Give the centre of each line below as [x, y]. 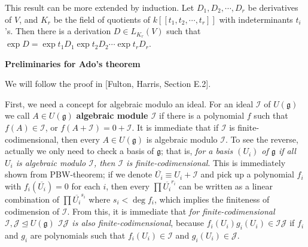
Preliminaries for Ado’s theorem [73, 63]
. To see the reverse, [262, 139]
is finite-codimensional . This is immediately [206, 162]
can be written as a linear [226, 186]
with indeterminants [256, 19]
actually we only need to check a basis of [80, 151]
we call [17, 115]
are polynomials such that [78, 235]
